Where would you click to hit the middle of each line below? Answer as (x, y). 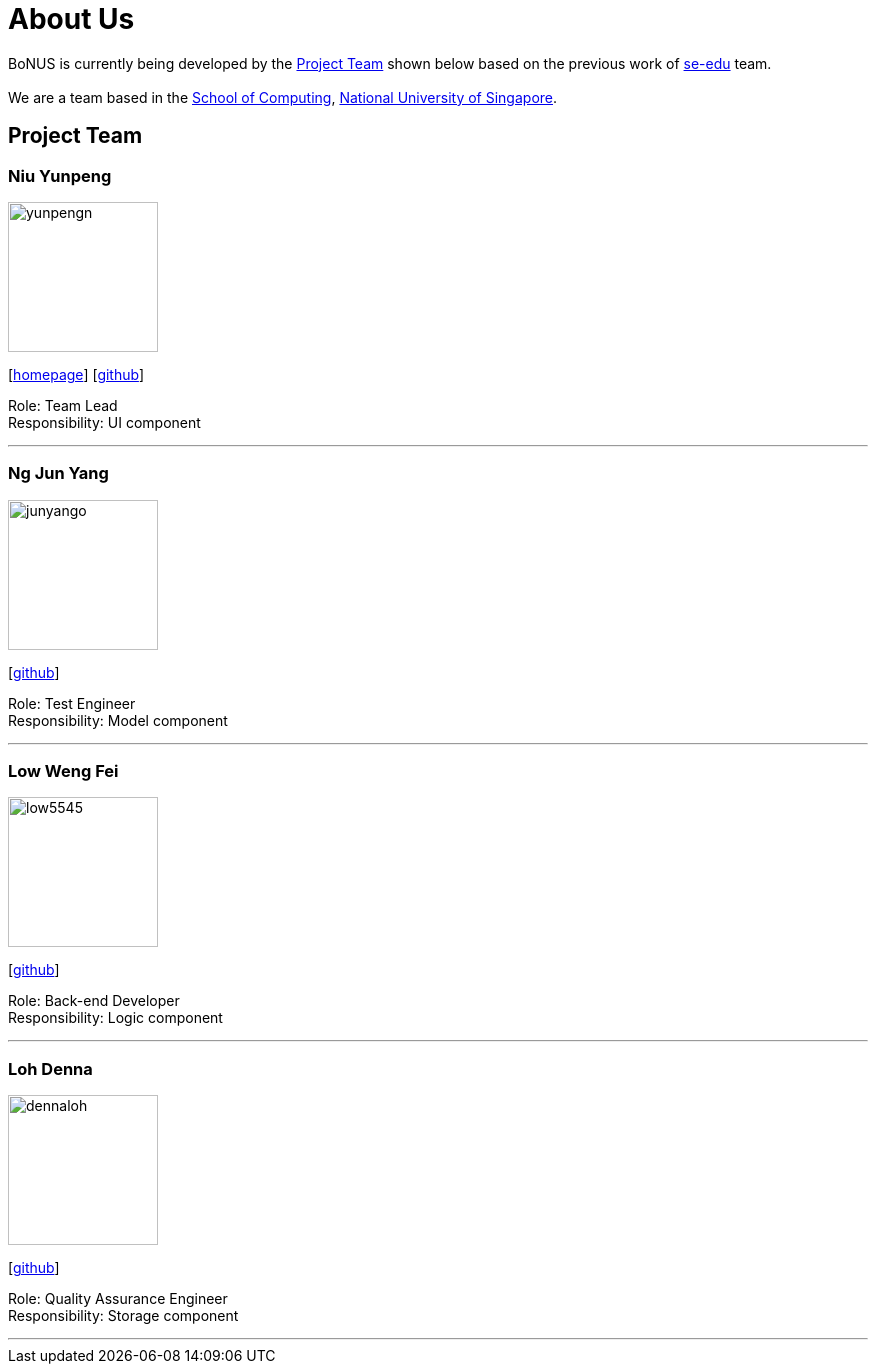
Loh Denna (50, 1068)
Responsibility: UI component (104, 422)
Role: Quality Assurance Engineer (118, 1299)
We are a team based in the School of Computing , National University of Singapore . (283, 97)
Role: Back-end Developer (94, 1001)
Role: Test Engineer (72, 703)
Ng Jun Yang (58, 473)
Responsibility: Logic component (115, 1018)
